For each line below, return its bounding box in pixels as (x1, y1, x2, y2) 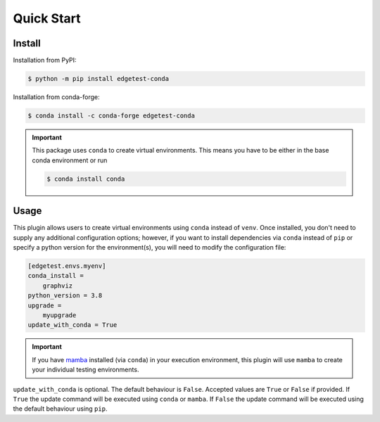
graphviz (42, 281, 73, 290)
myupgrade (42, 311, 77, 319)
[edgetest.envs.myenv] (27, 262, 106, 270)
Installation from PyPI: (13, 56, 77, 65)
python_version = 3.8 (27, 292, 103, 300)
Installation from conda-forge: (13, 93, 100, 101)
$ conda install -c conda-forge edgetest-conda (27, 112, 195, 120)
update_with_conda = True (27, 321, 118, 329)
